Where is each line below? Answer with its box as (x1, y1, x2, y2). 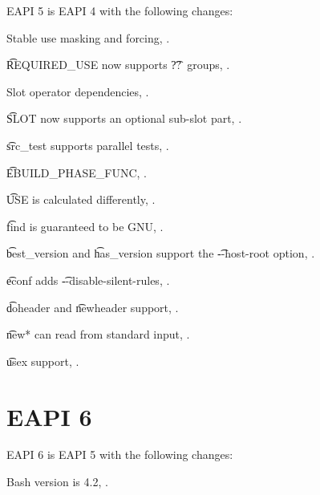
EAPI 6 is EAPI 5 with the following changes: (6, 446, 233, 463)
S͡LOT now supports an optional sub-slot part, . (6, 110, 242, 127)
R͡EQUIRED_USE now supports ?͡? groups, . (6, 56, 230, 73)
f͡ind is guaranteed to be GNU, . (6, 217, 164, 234)
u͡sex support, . (6, 352, 79, 369)
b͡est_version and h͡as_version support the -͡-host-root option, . (6, 245, 315, 262)
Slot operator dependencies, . (6, 83, 149, 99)
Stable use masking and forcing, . (6, 29, 170, 46)
